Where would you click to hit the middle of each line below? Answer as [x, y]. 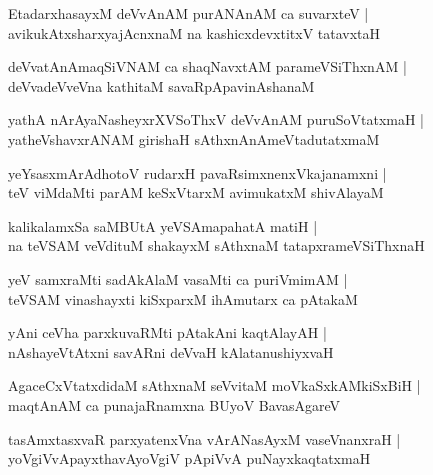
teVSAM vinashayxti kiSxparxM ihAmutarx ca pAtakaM [183, 298]
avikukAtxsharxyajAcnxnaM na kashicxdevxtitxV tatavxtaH [194, 32]
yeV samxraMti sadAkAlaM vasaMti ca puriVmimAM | [178, 278]
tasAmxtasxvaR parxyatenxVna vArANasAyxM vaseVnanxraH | [204, 438]
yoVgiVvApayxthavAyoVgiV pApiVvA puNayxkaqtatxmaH [189, 458]
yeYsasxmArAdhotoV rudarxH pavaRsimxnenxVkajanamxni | [197, 172]
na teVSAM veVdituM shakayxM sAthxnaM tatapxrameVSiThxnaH [216, 245]
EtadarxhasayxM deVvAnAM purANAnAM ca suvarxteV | [188, 13]
